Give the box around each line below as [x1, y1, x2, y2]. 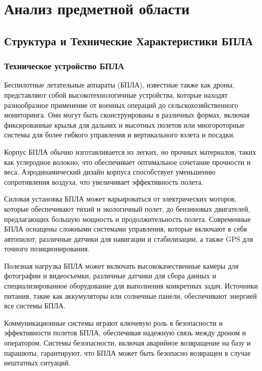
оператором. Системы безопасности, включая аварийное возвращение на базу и [4, 337, 251, 348]
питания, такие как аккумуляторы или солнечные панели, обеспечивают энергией [4, 290, 257, 301]
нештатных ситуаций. [4, 357, 71, 368]
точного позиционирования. [4, 243, 90, 254]
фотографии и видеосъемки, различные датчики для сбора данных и [4, 270, 216, 281]
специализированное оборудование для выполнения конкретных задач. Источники [4, 280, 258, 291]
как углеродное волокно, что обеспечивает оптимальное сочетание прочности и [4, 156, 251, 167]
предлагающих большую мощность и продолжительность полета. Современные [4, 213, 251, 224]
